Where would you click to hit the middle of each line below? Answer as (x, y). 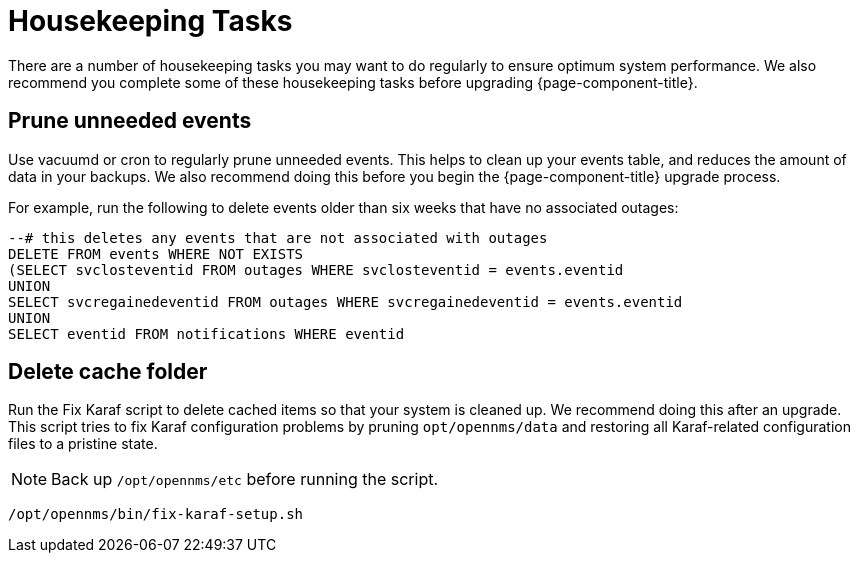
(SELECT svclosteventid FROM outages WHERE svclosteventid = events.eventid (316, 269)
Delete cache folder (108, 372)
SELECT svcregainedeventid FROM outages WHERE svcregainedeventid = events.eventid (345, 301)
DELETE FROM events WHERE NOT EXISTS (156, 253)
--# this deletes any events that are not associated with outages (278, 237)
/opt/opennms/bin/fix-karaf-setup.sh (156, 514)
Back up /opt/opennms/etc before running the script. (245, 479)
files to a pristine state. (83, 444)
